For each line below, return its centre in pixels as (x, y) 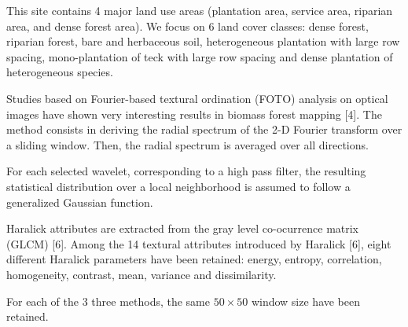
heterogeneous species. (60, 72)
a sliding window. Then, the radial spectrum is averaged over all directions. (187, 144)
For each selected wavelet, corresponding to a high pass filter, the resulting (186, 171)
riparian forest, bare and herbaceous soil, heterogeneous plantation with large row (203, 41)
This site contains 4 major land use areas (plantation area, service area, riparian (200, 10)
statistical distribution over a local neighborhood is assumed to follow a (178, 186)
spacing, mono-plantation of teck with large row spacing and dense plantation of (200, 56)
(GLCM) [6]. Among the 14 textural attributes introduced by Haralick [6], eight (199, 243)
